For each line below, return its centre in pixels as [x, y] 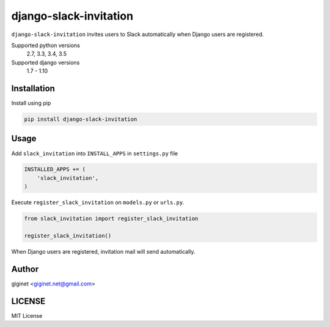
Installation [33, 88]
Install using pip [31, 103]
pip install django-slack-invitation [81, 119]
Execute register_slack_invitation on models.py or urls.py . [98, 202]
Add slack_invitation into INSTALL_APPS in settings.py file [95, 153]
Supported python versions [46, 45]
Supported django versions [46, 62]
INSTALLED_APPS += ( [55, 169]
